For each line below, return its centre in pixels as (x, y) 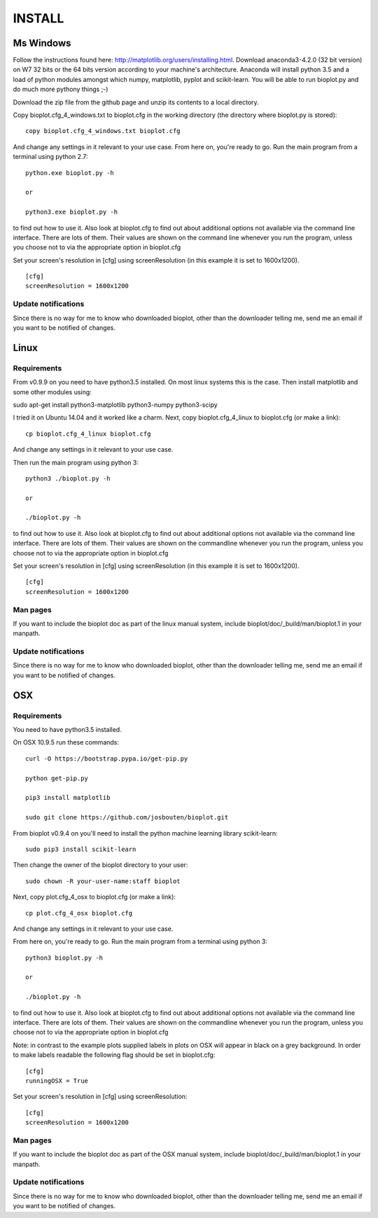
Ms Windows (42, 43)
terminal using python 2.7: (50, 157)
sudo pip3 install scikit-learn (81, 849)
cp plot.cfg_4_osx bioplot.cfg (79, 913)
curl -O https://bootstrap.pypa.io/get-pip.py (107, 759)
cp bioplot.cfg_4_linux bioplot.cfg (88, 434)
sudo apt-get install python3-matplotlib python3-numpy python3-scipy (115, 404)
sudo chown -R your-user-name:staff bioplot (103, 881)
